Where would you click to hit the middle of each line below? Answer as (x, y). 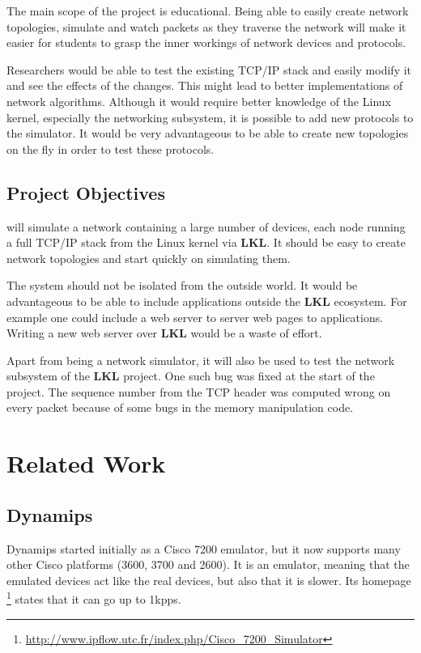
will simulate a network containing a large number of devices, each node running (206, 226)
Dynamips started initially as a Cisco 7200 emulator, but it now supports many (204, 548)
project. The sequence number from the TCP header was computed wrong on (199, 391)
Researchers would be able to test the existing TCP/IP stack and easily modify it (209, 69)
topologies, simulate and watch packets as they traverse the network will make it (206, 26)
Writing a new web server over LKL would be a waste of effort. (164, 333)
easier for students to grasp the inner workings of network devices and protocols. (206, 42)
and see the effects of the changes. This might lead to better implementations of (205, 85)
